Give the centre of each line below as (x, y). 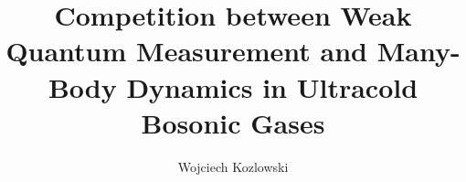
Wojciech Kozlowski (233, 166)
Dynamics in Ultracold (272, 86)
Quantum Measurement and (186, 51)
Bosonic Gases (233, 122)
